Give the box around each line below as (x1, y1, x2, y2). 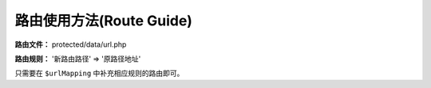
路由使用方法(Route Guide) (14, 12, 193, 29)
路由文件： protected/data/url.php (14, 40, 127, 49)
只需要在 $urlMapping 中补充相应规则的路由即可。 (14, 68, 184, 78)
